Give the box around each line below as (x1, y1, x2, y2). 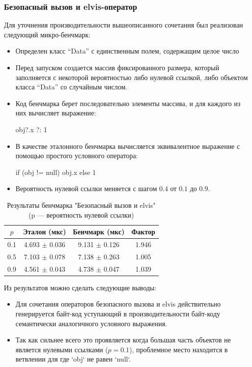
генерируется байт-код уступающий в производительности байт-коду (15, 308, 221, 318)
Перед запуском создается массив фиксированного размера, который (15, 62, 219, 72)
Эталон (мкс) (23, 226, 66, 237)
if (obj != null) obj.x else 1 (15, 167, 96, 177)
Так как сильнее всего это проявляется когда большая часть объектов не (15, 335, 231, 345)
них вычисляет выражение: (15, 108, 96, 118)
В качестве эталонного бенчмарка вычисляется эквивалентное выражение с (15, 141, 240, 151)
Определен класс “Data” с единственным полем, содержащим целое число (15, 46, 239, 56)
